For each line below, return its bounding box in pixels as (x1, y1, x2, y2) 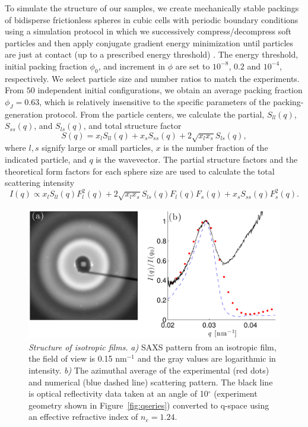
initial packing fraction (5, 59, 87, 72)
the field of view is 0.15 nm (28, 352, 127, 365)
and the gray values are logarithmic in (137, 352, 276, 365)
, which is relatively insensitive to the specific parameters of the (39, 95, 271, 107)
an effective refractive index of (28, 410, 138, 423)
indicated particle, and (5, 153, 87, 165)
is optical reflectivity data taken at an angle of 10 (28, 387, 208, 400)
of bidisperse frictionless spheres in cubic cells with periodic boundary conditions (5, 13, 299, 26)
